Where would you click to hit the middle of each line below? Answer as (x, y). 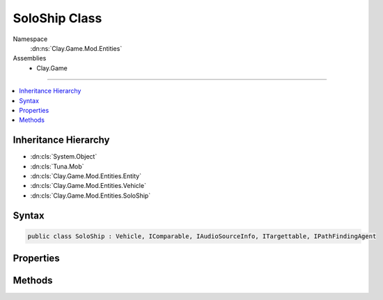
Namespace (30, 39)
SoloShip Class (57, 18)
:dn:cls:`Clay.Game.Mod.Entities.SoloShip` (91, 196)
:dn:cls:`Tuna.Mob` (57, 166)
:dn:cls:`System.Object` (64, 157)
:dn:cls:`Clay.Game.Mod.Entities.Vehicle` (88, 186)
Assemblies (30, 58)
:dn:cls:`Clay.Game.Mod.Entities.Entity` (86, 176)
